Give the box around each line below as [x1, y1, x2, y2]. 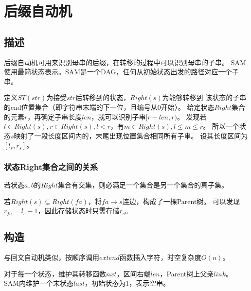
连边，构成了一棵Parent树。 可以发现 [122, 196, 240, 206]
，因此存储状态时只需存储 [37, 205, 120, 216]
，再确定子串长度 [27, 111, 82, 121]
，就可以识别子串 [91, 111, 146, 121]
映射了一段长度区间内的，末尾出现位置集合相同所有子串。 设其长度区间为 [14, 130, 248, 140]
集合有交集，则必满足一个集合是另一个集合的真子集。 [57, 180, 228, 190]
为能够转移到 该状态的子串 [162, 92, 247, 103]
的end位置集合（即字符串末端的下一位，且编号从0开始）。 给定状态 [4, 102, 215, 112]
